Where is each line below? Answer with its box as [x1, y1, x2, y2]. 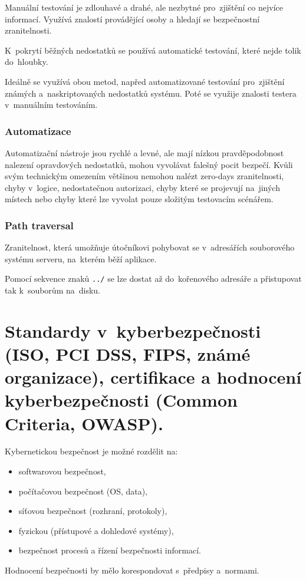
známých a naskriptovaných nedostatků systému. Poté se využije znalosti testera [5, 87, 297, 99]
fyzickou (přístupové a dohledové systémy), [18, 524, 174, 536]
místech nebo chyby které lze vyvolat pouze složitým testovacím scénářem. [5, 193, 274, 205]
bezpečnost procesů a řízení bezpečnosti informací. [18, 544, 201, 556]
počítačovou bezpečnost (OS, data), [18, 485, 148, 497]
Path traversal [5, 218, 74, 232]
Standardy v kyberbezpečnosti [5, 318, 261, 342]
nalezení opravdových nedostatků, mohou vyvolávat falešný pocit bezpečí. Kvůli [5, 158, 293, 170]
